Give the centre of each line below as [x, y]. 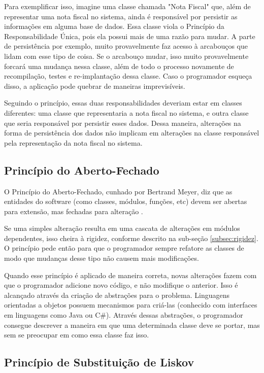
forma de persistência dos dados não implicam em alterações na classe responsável [132, 133]
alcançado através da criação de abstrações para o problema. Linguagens [117, 295]
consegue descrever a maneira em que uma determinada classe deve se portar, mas [132, 325]
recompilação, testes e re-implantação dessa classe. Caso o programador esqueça [128, 76]
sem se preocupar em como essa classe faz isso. [77, 335]
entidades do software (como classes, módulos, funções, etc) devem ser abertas [126, 201]
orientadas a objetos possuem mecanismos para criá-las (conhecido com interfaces [131, 305]
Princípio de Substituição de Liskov [99, 362]
